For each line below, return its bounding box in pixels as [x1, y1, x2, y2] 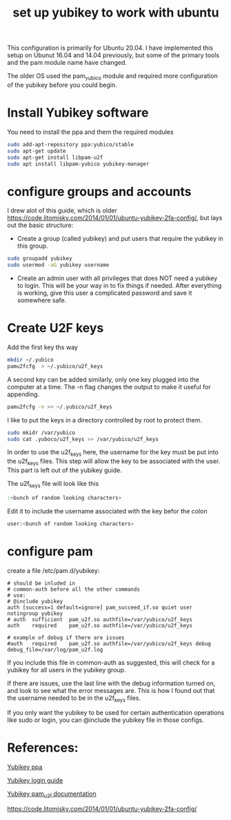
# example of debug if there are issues [7, 634, 125, 641]
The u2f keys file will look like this [7, 480, 99, 489]
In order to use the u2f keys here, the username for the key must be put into [7, 448, 219, 458]
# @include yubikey [7, 598, 63, 605]
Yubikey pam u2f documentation [7, 790, 97, 800]
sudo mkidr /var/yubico [7, 429, 76, 436]
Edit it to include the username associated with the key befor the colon [7, 507, 208, 515]
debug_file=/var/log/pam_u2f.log [7, 646, 103, 653]
